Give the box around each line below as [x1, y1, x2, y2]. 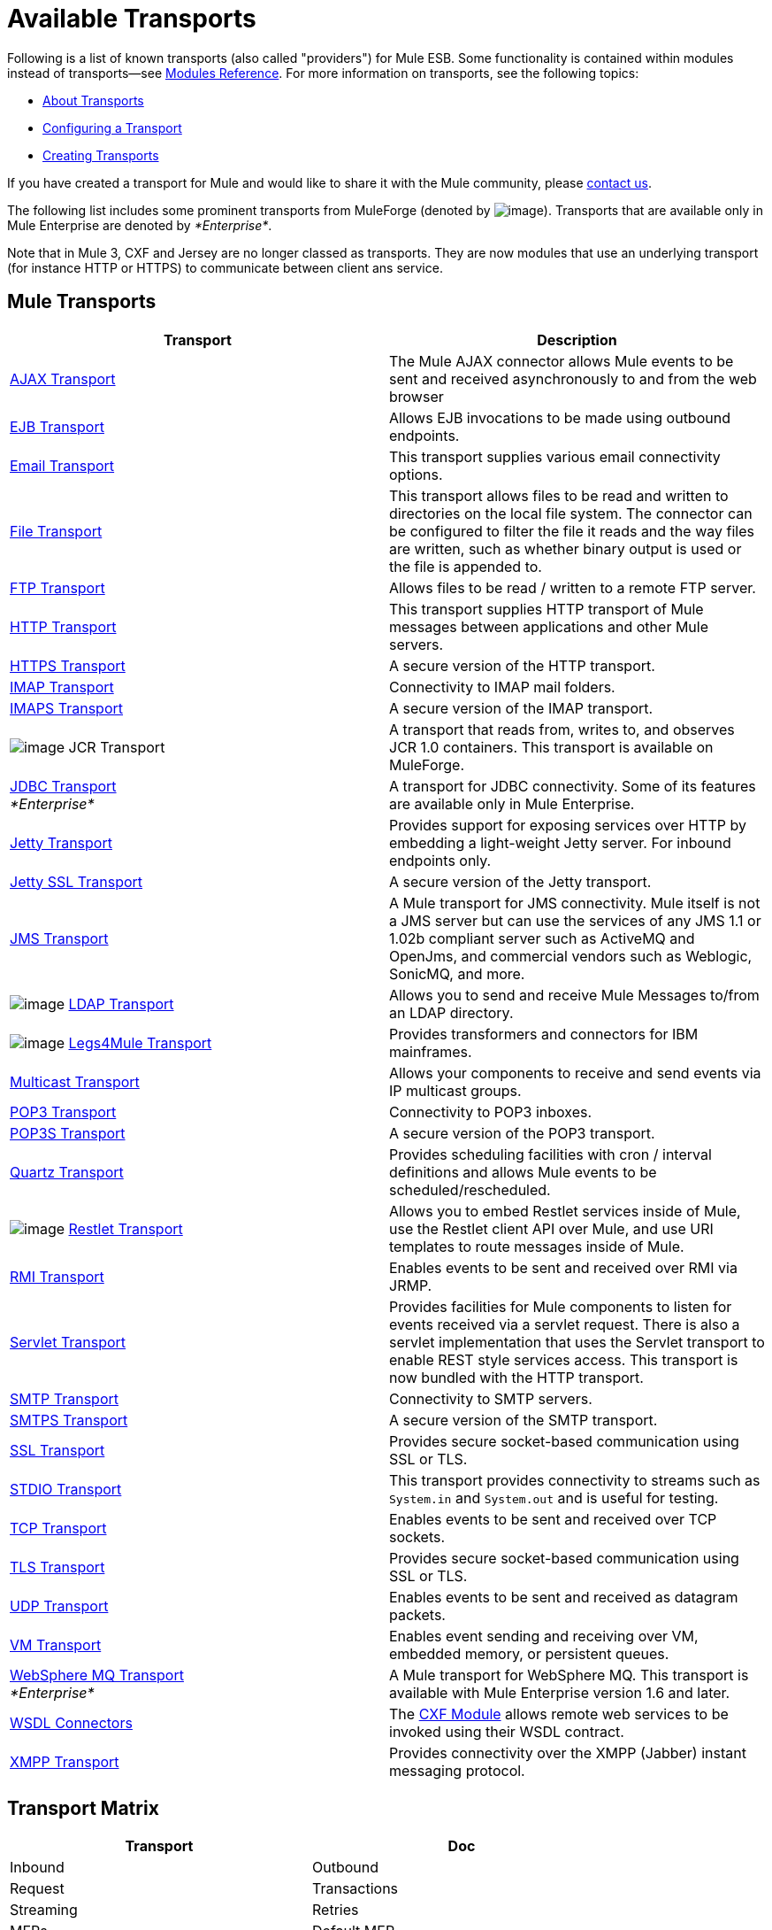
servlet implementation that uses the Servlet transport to [389, 1332, 765, 1351]
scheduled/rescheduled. [389, 1180, 551, 1199]
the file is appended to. [389, 557, 542, 575]
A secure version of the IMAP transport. [389, 699, 654, 717]
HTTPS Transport [10, 656, 126, 675]
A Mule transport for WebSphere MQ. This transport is [389, 1665, 749, 1684]
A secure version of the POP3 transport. [389, 1123, 655, 1142]
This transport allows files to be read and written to [389, 486, 729, 505]
